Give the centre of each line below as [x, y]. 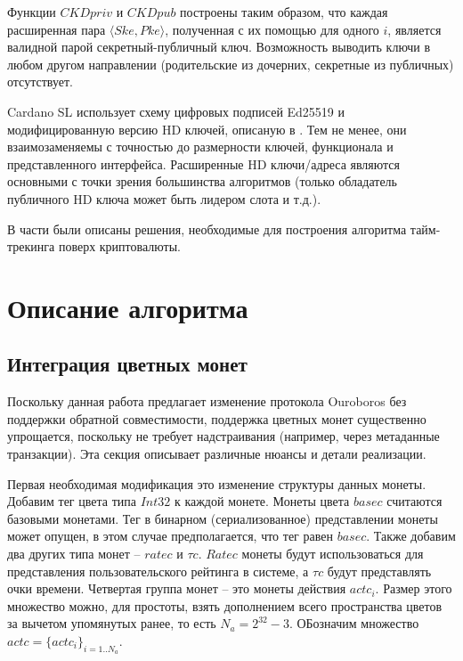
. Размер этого [414, 588]
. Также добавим [411, 536]
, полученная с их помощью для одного [272, 29]
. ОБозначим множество [354, 623]
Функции [32, 12]
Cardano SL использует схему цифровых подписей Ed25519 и [176, 111]
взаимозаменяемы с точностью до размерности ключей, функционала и [200, 147]
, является [414, 29]
